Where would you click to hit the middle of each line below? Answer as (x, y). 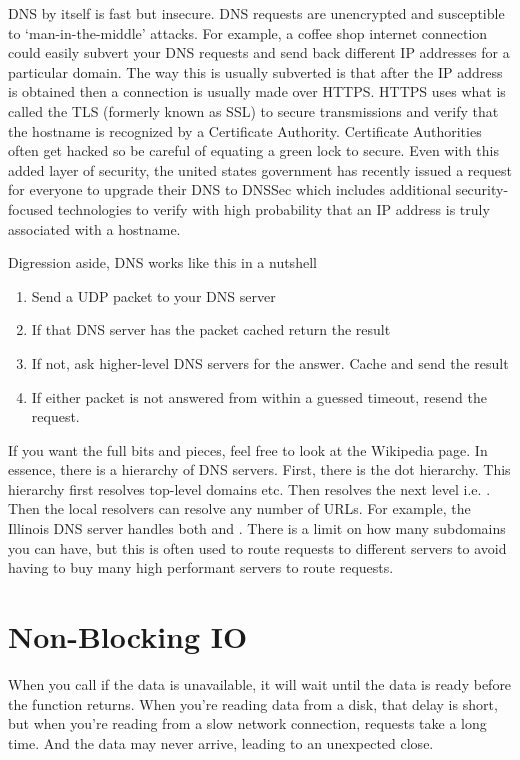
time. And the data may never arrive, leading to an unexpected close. (221, 742)
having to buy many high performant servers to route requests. (201, 567)
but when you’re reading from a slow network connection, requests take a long (247, 723)
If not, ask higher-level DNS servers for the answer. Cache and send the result (270, 362)
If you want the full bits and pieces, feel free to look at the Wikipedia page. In (248, 449)
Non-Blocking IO (128, 636)
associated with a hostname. (94, 228)
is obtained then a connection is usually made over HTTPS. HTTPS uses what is (257, 91)
